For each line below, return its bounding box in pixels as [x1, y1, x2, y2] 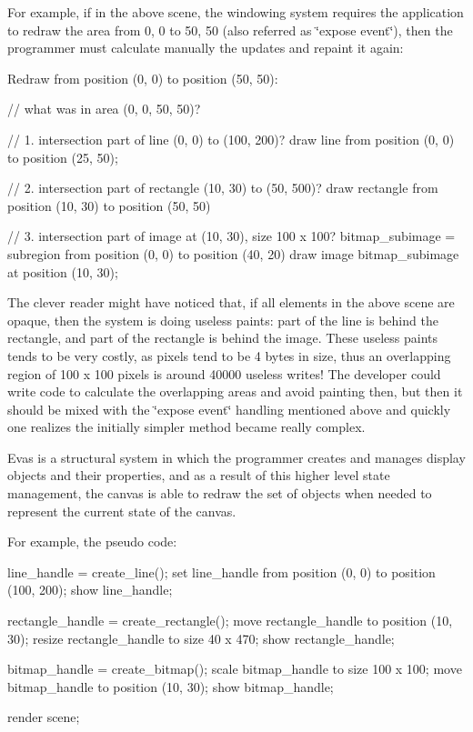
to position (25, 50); [7, 147, 118, 166]
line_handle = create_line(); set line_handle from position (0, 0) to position [7, 562, 436, 581]
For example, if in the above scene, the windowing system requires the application [7, 3, 464, 21]
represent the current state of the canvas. [7, 501, 236, 520]
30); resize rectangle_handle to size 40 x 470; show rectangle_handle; [7, 628, 395, 647]
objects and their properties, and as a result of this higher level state [7, 466, 390, 485]
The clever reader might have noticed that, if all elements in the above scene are [7, 293, 455, 312]
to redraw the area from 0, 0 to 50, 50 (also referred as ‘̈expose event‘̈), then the [7, 20, 453, 39]
